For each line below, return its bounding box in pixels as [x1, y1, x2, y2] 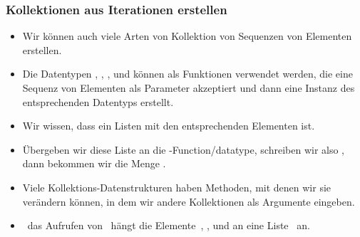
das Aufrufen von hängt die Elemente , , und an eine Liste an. [27, 218, 310, 233]
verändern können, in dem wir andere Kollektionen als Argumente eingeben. [22, 194, 355, 209]
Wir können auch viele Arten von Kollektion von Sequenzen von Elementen [22, 28, 352, 43]
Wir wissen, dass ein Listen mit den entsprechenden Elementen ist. [22, 118, 315, 133]
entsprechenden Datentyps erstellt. [22, 94, 174, 109]
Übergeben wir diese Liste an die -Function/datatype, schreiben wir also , [22, 142, 344, 157]
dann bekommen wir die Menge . [22, 156, 166, 171]
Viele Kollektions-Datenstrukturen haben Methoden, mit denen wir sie [22, 179, 331, 194]
